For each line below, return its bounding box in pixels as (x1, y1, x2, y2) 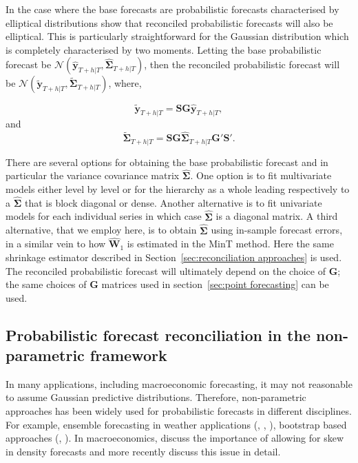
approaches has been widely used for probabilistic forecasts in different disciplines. (6, 404, 352, 418)
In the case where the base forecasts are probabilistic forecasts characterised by (6, 2, 339, 16)
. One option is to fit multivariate (190, 168, 332, 183)
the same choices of (6, 277, 87, 291)
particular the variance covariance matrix (6, 168, 180, 183)
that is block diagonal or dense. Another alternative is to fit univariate (24, 195, 322, 209)
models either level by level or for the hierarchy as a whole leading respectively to (6, 182, 350, 196)
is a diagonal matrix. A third (215, 209, 338, 223)
